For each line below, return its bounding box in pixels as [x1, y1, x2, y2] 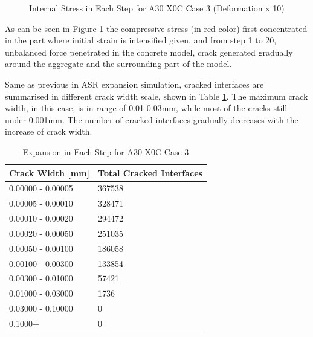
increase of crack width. [5, 125, 92, 138]
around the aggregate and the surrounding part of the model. [5, 57, 232, 70]
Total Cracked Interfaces [98, 166, 202, 179]
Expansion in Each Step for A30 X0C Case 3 [22, 145, 189, 158]
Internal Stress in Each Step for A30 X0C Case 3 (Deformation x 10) [29, 2, 285, 14]
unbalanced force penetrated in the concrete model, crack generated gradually [5, 45, 293, 58]
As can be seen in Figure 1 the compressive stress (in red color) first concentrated [5, 22, 308, 34]
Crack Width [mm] [9, 166, 90, 179]
